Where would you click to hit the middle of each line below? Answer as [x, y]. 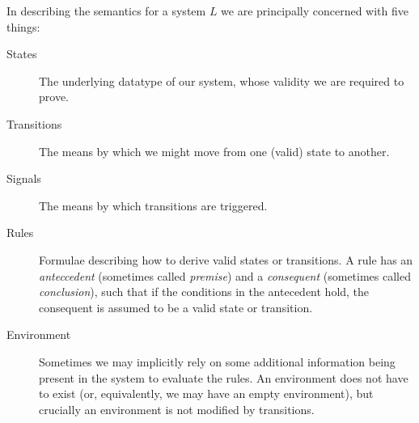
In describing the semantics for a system [106, 11]
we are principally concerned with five [315, 11]
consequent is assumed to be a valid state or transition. [176, 307]
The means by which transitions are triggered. [153, 205]
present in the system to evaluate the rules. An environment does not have [224, 377]
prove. [54, 97]
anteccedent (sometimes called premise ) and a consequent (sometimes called [225, 275]
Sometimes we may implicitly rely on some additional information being [217, 361]
